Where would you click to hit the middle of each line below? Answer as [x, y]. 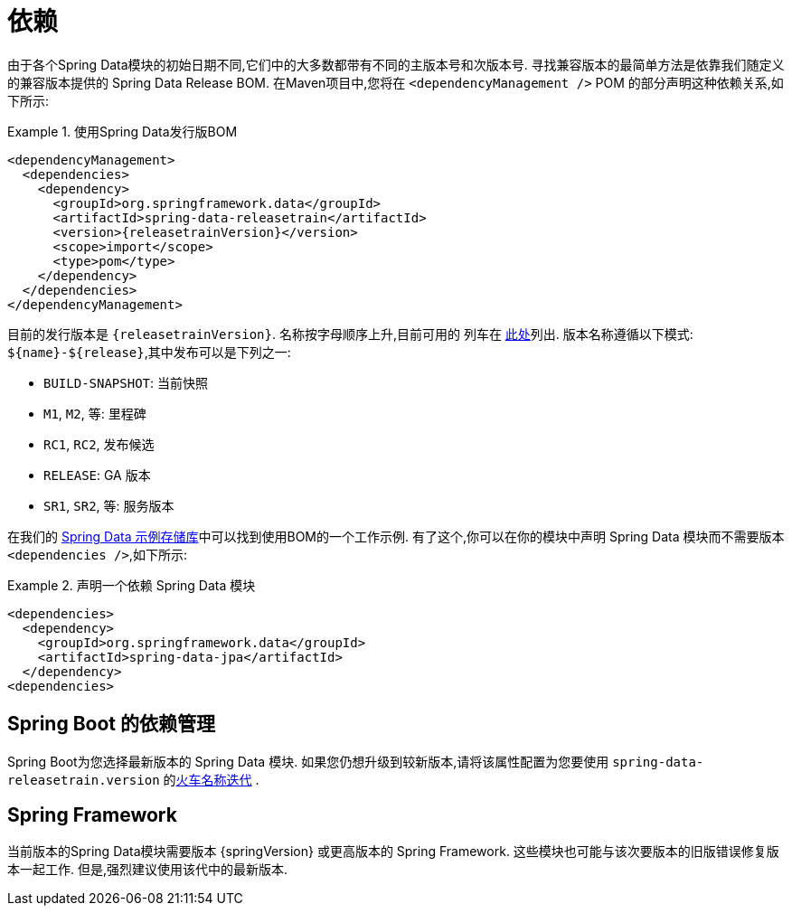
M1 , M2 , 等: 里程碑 [95, 413]
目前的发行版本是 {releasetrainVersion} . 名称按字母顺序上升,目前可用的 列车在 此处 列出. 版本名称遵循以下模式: [350, 334]
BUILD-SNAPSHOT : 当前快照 [126, 382]
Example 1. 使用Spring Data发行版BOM [123, 131]
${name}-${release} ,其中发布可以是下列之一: [149, 352]
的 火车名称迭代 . [211, 779]
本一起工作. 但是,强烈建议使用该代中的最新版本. [148, 870]
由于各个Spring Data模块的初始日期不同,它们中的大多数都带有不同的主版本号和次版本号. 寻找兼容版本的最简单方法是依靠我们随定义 [396, 64]
